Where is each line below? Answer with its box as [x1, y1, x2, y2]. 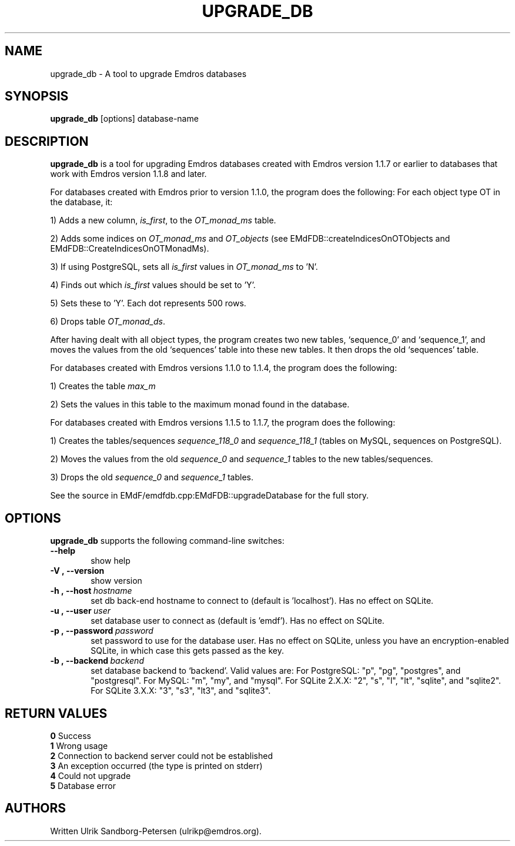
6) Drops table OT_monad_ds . [50, 316, 166, 327]
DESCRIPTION [5, 133, 89, 149]
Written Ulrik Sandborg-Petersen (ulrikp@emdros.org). [50, 825, 262, 836]
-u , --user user [50, 606, 111, 616]
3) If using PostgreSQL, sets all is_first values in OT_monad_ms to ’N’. [50, 262, 318, 272]
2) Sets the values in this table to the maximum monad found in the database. [50, 399, 350, 410]
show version [91, 576, 142, 586]
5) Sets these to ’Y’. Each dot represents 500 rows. [50, 298, 246, 309]
